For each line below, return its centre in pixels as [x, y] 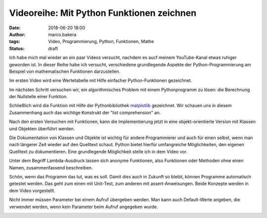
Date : [15, 28]
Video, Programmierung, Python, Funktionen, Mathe [101, 42]
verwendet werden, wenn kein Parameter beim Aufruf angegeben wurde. [84, 207]
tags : [15, 42]
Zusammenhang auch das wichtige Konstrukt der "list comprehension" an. [85, 112]
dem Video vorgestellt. [32, 190]
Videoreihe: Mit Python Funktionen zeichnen [103, 13]
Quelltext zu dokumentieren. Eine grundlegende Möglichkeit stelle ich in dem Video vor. [98, 152]
